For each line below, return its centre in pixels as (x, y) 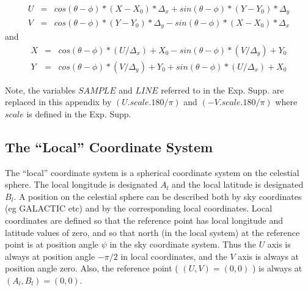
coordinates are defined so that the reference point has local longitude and (144, 220)
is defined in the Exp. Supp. (79, 113)
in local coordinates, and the (174, 256)
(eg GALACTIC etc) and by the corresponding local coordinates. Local (139, 208)
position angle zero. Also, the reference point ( (92, 268)
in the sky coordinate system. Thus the (183, 244)
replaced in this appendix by (58, 102)
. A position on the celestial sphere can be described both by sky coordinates (158, 196)
